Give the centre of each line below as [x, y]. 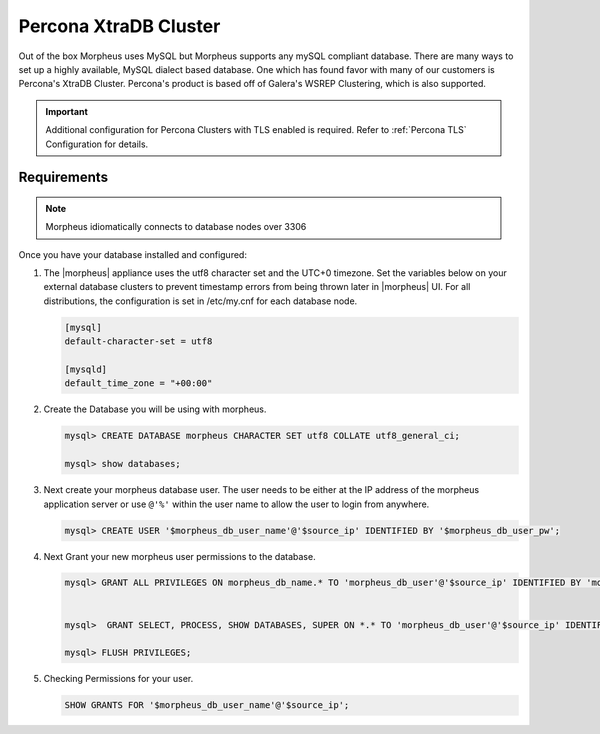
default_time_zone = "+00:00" [138, 383]
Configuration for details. [97, 144]
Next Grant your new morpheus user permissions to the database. [179, 556]
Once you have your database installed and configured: [132, 254]
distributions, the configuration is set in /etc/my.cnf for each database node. [200, 301]
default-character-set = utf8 [138, 341]
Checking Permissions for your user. [118, 679]
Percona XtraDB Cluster [119, 26]
